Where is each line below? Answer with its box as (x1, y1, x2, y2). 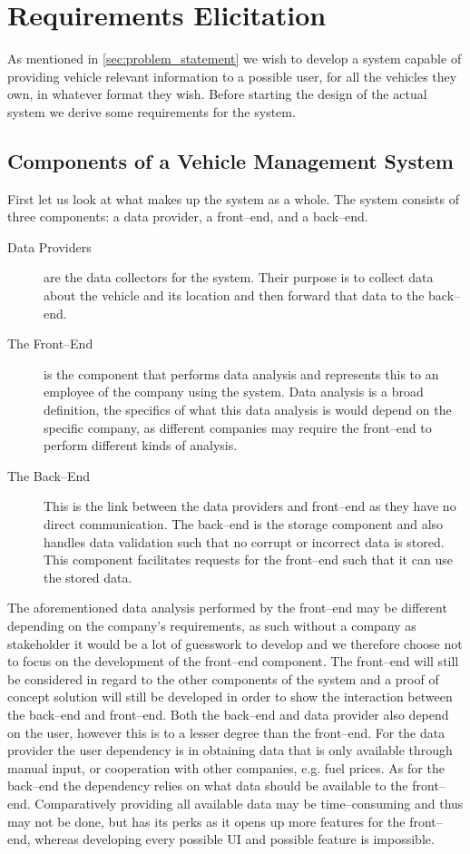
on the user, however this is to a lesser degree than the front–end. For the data (7, 722, 446, 741)
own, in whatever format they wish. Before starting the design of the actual (7, 84, 427, 103)
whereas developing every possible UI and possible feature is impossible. (34, 829, 435, 849)
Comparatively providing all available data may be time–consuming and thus (34, 793, 464, 812)
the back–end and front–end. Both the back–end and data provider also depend (7, 704, 449, 723)
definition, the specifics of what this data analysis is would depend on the (44, 400, 452, 419)
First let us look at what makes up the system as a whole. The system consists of (7, 189, 459, 208)
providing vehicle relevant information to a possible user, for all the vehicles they (7, 66, 457, 85)
